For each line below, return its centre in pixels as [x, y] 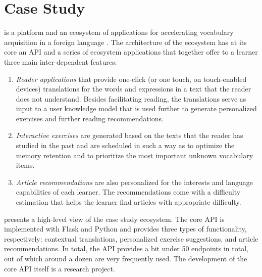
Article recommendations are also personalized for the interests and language [135, 182]
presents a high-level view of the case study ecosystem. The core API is [114, 219]
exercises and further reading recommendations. [90, 118]
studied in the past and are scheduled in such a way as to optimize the [125, 145]
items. [25, 165]
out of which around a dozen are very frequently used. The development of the [126, 258]
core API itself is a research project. [60, 268]
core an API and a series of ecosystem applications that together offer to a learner [131, 52]
